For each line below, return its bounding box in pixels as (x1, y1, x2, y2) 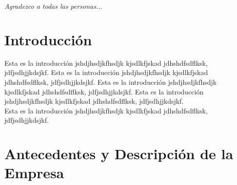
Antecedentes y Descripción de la (4, 144, 234, 164)
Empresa (4, 163, 64, 183)
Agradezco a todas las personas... (4, 1, 102, 11)
